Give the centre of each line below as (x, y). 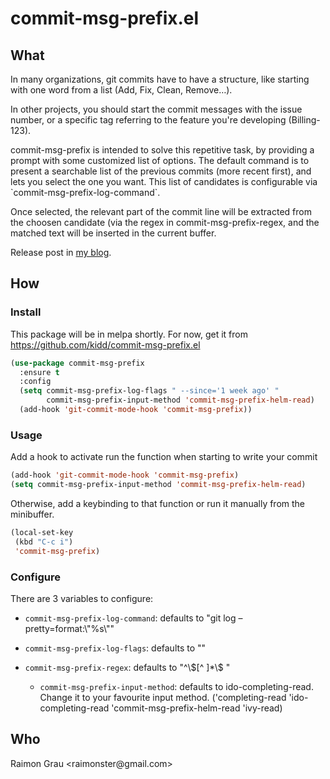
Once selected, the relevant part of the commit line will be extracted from (161, 211)
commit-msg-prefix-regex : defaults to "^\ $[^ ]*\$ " (127, 667)
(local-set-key (42, 532)
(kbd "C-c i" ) (44, 542)
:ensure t (39, 372)
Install (26, 312)
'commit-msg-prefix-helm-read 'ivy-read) (197, 708)
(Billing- (304, 120)
